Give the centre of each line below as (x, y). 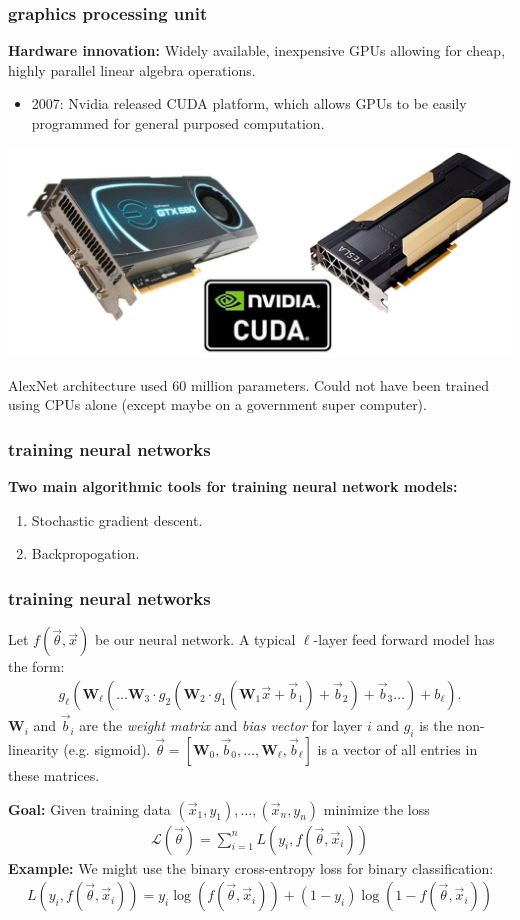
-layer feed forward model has (404, 639)
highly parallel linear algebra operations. (132, 69)
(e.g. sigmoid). (107, 748)
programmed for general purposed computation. (178, 123)
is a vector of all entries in (397, 748)
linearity (33, 748)
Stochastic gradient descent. (117, 519)
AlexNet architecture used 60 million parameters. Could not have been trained (249, 384)
